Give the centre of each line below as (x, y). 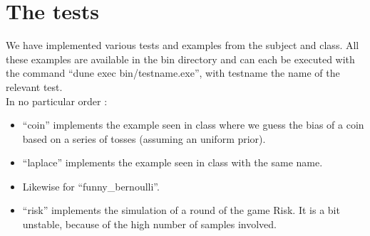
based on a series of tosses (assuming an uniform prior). (144, 138)
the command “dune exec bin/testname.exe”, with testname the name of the (173, 73)
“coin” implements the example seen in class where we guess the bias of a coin (193, 125)
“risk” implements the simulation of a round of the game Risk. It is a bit (181, 210)
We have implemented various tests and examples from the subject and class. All (183, 45)
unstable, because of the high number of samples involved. (149, 224)
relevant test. (34, 86)
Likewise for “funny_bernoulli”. (91, 186)
